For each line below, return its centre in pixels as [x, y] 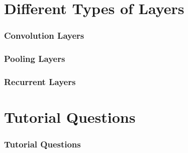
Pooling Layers [35, 59]
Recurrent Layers [40, 81]
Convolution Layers [44, 35]
